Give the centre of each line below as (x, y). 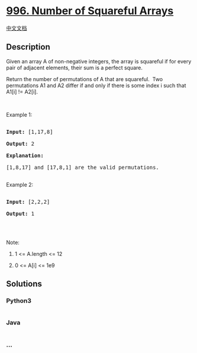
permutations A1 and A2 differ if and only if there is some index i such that (96, 85)
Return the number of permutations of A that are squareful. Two (85, 79)
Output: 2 (20, 144)
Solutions (24, 284)
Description (28, 47)
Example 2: (20, 184)
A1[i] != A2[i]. (22, 92)
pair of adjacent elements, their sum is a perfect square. (75, 68)
